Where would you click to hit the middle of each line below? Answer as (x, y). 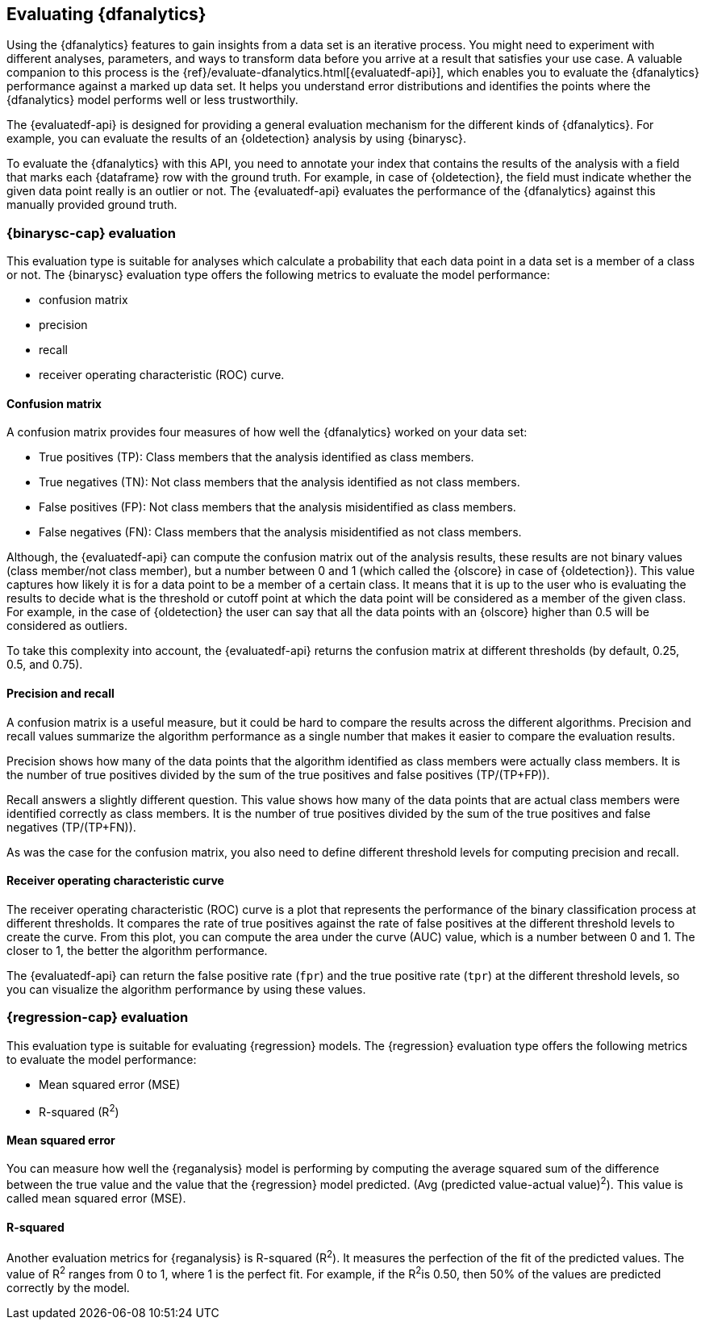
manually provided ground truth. (92, 205)
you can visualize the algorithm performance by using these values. (186, 989)
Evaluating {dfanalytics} (106, 14)
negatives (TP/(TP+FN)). (71, 827)
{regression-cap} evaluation (98, 1017)
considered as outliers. (67, 626)
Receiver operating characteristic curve (115, 881)
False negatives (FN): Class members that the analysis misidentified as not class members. (280, 532)
